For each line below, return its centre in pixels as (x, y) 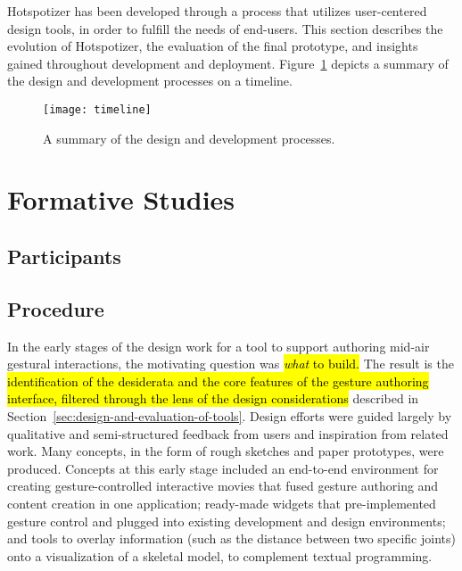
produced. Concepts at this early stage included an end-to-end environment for (223, 468)
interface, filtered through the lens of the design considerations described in (213, 398)
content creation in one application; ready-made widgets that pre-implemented (222, 503)
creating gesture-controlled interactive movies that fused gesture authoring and (223, 486)
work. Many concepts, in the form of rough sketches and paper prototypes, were (226, 451)
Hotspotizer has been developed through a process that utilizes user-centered (217, 11)
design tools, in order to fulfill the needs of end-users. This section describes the (225, 28)
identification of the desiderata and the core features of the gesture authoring (218, 381)
